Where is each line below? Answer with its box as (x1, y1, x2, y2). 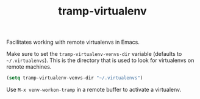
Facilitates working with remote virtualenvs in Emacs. (6, 38, 140, 46)
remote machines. (6, 63, 52, 70)
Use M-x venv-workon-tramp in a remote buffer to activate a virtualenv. (6, 86, 182, 94)
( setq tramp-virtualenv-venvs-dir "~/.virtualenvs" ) (6, 75, 143, 81)
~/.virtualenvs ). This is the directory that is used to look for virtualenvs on (6, 56, 195, 64)
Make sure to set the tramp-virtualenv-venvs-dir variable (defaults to (6, 50, 182, 58)
